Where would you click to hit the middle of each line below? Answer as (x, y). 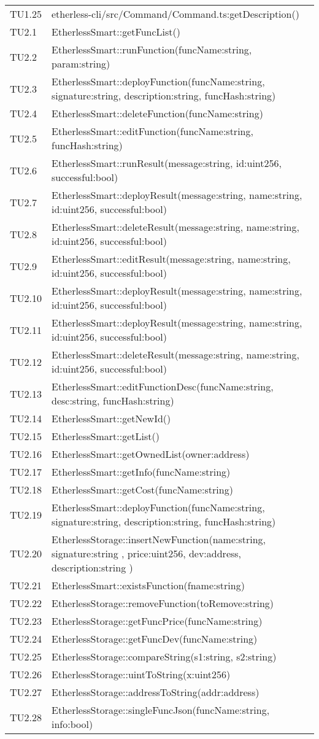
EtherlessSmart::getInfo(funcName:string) (141, 472)
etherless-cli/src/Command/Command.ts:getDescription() (175, 14)
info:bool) (72, 724)
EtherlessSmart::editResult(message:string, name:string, (171, 259)
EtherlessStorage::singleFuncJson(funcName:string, (161, 710)
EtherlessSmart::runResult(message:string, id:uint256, (167, 163)
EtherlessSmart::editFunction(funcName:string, (152, 131)
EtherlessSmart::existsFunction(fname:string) (148, 585)
